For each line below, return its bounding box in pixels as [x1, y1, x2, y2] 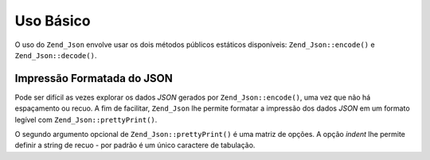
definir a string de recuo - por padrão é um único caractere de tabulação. [14, 140, 256, 150]
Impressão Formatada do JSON [14, 72, 173, 85]
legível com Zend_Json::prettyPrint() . [14, 115, 158, 124]
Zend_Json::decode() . [14, 50, 97, 60]
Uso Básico [14, 12, 91, 29]
